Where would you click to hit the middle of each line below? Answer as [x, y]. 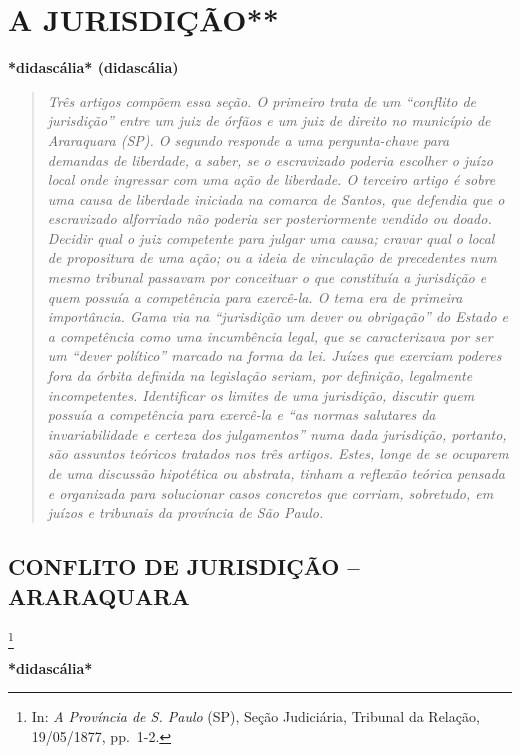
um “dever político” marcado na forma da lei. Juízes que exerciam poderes [274, 355]
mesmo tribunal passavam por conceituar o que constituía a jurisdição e [267, 277]
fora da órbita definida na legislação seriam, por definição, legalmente [260, 375]
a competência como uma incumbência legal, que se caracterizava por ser [270, 335]
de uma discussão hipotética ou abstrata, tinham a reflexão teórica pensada [276, 473]
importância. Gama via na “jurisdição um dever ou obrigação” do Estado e [278, 316]
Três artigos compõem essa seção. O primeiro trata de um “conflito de [262, 100]
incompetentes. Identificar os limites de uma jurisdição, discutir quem [261, 394]
